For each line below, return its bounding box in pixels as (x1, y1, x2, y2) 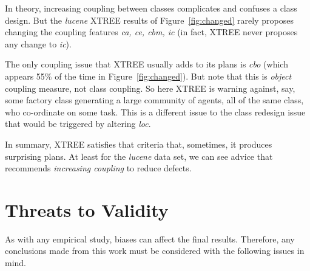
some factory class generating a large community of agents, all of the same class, (5, 94, 304, 106)
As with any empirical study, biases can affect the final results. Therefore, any (5, 232, 295, 245)
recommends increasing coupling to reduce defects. (5, 162, 192, 174)
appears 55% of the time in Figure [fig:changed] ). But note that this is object (5, 69, 292, 82)
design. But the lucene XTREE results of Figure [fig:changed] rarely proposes (5, 13, 294, 26)
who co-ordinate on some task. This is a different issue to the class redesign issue (5, 105, 306, 118)
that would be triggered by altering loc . (5, 117, 151, 130)
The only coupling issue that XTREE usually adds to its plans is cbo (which (5, 58, 288, 70)
